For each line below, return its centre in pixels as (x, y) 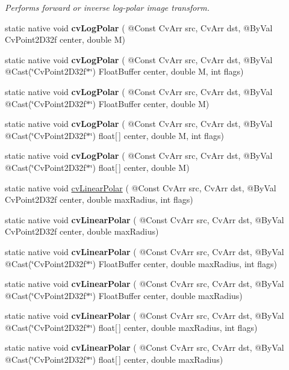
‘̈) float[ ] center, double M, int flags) (157, 135)
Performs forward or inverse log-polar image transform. (107, 7)
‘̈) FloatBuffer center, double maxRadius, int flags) (184, 263)
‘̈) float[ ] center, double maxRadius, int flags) (174, 327)
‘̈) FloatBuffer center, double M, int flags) (167, 71)
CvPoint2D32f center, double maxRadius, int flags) (99, 199)
